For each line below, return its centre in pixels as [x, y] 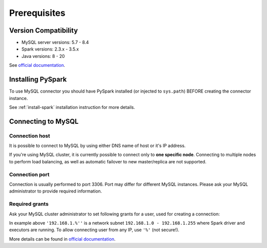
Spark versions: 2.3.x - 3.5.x [50, 49]
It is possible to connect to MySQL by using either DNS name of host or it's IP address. [97, 146]
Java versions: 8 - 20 [43, 56]
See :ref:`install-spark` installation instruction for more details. [72, 107]
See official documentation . [37, 65]
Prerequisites [37, 13]
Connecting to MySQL [44, 121]
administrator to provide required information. [56, 191]
